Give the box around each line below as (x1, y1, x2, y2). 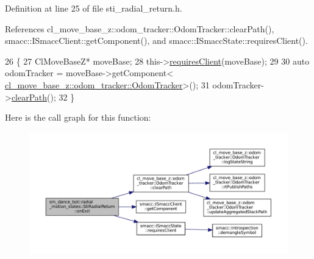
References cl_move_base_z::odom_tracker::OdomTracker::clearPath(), (5, 22, 274, 35)
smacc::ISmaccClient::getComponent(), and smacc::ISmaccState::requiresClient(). (5, 34, 308, 47)
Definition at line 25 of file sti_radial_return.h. (5, 2, 182, 14)
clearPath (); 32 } (11, 90, 75, 103)
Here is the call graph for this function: (5, 111, 151, 124)
